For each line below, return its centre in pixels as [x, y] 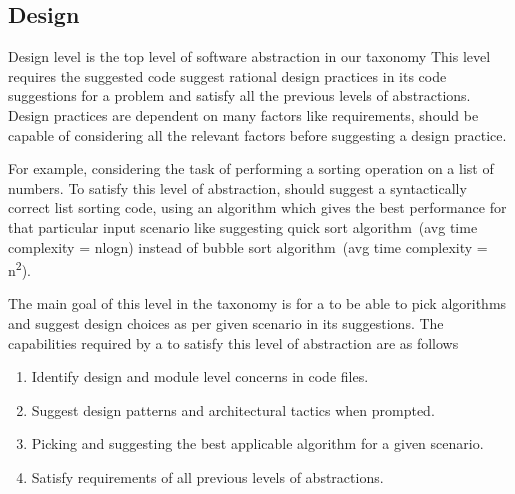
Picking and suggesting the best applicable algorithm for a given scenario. [257, 443]
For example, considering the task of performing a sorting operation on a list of [251, 168]
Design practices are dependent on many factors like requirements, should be [243, 114]
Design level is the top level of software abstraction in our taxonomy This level [249, 56]
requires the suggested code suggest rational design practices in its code [227, 75]
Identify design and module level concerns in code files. [200, 376]
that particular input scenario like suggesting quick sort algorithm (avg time [243, 226]
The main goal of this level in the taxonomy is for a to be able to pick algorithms [257, 303]
